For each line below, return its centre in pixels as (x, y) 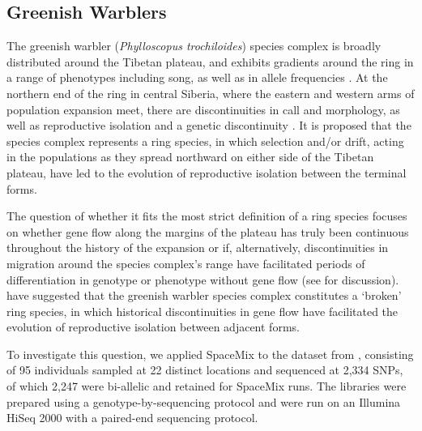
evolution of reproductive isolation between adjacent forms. (153, 327)
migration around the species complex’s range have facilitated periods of (186, 263)
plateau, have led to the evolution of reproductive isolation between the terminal (207, 172)
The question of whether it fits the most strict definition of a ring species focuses (207, 216)
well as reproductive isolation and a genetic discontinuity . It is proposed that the (209, 125)
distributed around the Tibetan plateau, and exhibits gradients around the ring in (210, 61)
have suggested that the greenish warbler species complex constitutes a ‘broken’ (204, 295)
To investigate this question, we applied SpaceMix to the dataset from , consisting (210, 354)
